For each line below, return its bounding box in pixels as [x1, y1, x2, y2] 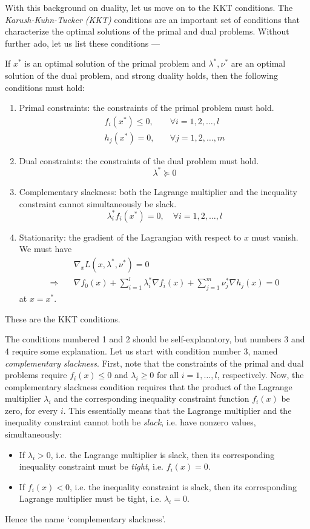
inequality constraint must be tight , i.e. [19, 460, 163, 473]
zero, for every [5, 404, 58, 416]
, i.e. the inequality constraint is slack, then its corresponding [69, 480, 297, 493]
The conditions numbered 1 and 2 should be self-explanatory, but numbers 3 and [5, 333, 305, 345]
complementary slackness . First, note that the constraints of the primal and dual [5, 356, 304, 369]
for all [156, 368, 179, 381]
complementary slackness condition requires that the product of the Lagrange [5, 380, 292, 393]
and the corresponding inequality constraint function [54, 392, 249, 405]
